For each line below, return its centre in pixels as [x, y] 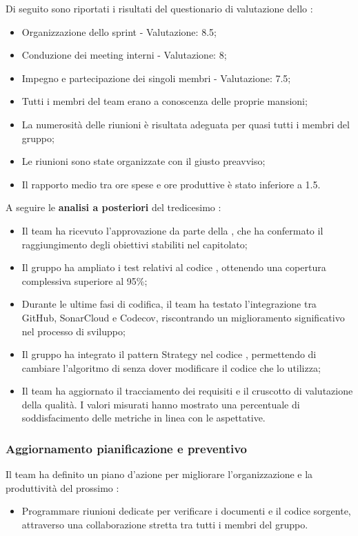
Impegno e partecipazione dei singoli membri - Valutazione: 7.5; [156, 78]
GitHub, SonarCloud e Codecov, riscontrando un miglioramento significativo [183, 317]
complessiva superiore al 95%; [84, 280]
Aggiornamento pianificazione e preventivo [127, 448]
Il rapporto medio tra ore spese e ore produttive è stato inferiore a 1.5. [171, 184]
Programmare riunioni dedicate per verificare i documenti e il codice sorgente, [186, 511]
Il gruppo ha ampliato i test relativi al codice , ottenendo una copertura [174, 267]
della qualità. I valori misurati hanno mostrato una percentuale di [161, 404]
